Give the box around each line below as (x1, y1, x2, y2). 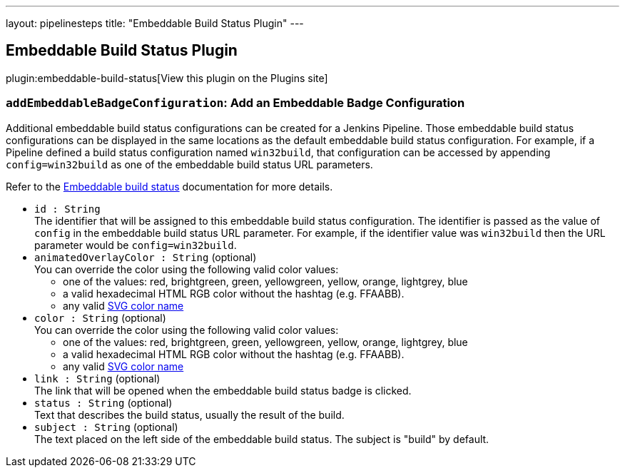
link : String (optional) (34, 372, 161, 385)
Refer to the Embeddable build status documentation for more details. (6, 180, 333, 193)
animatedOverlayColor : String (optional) (34, 250, 257, 263)
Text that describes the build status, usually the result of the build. (34, 408, 345, 421)
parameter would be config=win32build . (34, 238, 237, 251)
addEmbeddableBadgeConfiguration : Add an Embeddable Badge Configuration (6, 96, 465, 111)
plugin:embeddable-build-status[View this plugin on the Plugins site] (6, 71, 328, 84)
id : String (34, 203, 101, 215)
